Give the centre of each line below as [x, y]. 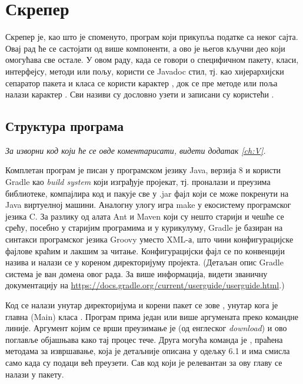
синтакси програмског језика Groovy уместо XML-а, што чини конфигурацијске [149, 239]
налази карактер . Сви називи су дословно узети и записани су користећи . [140, 94]
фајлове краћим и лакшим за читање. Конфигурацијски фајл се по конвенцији [145, 250]
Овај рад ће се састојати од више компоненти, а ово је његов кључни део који [145, 48]
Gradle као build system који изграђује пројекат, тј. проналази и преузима [138, 182]
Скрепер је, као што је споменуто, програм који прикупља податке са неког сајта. [152, 37]
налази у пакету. [35, 374]
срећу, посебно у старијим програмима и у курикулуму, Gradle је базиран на [144, 228]
